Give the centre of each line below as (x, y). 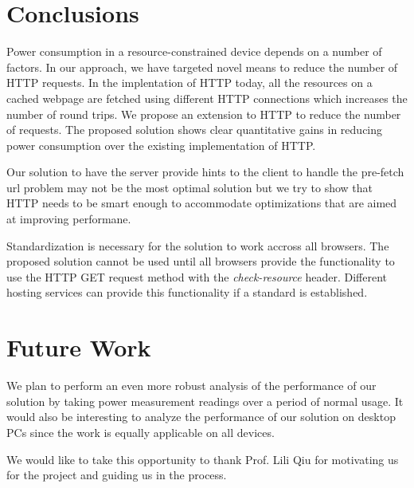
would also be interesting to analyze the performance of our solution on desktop (201, 417)
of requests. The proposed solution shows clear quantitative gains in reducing (195, 130)
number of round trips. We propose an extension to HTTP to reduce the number (204, 114)
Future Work (79, 347)
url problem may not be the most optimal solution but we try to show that (190, 187)
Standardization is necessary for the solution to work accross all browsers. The (198, 245)
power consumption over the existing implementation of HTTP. (161, 145)
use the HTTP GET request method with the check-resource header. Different (197, 276)
